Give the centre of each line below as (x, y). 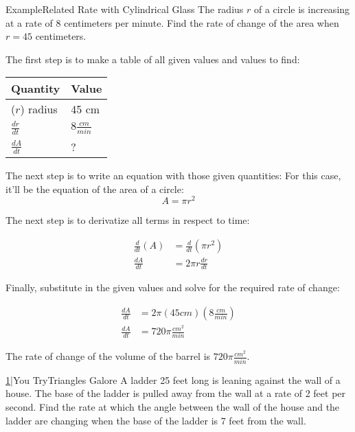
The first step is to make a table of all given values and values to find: (153, 59)
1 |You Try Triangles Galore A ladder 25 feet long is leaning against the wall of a (173, 379)
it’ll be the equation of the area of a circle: (95, 189)
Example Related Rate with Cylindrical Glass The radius (125, 9)
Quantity (36, 89)
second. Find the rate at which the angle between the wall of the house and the (173, 406)
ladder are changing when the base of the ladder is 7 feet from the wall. (156, 420)
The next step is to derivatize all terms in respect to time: (128, 220)
